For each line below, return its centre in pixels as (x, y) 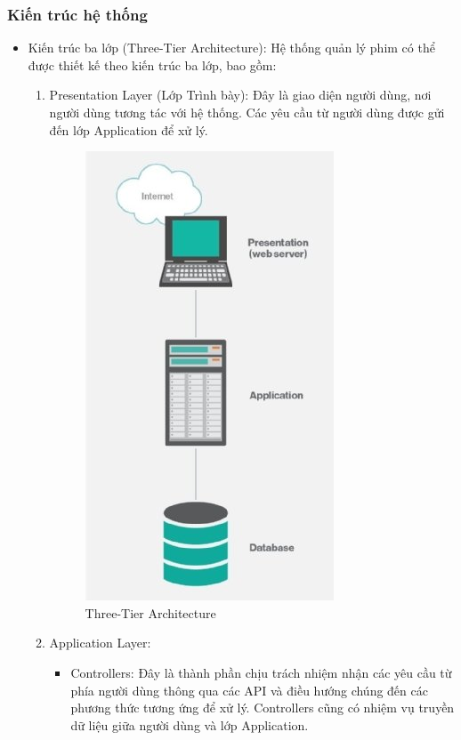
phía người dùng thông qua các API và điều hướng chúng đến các (249, 690)
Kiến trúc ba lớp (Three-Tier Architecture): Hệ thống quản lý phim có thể (231, 48)
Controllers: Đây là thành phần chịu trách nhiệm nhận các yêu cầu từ (261, 672)
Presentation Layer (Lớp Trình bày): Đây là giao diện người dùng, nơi (240, 95)
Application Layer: (100, 643)
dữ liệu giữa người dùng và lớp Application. (190, 724)
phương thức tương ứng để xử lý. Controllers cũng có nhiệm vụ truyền (263, 708)
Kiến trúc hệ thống (77, 14)
